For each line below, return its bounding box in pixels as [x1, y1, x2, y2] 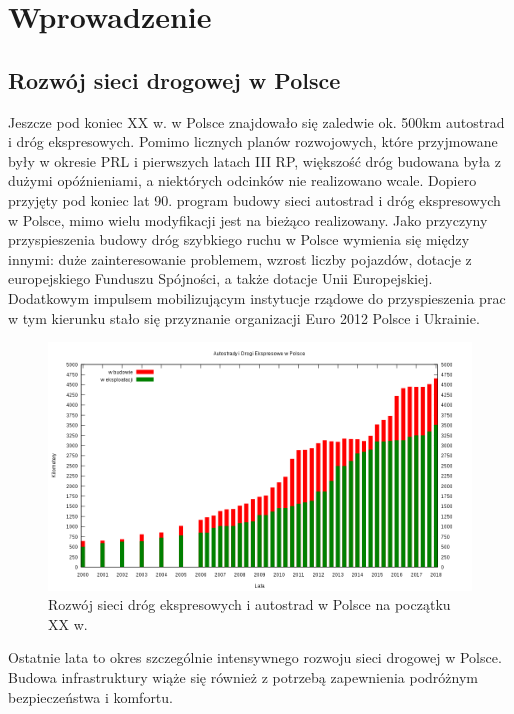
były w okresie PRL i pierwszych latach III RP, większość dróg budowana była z [8, 150, 501, 171]
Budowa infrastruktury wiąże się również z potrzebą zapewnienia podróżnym [8, 666, 478, 687]
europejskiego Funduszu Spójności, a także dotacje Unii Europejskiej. [8, 268, 433, 289]
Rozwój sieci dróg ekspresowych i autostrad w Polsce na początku [48, 594, 451, 615]
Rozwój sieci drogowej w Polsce [8, 64, 341, 95]
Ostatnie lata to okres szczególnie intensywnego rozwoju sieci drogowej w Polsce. [8, 647, 502, 668]
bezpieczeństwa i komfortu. [8, 686, 173, 707]
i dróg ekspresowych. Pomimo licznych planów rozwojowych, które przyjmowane [8, 131, 498, 152]
